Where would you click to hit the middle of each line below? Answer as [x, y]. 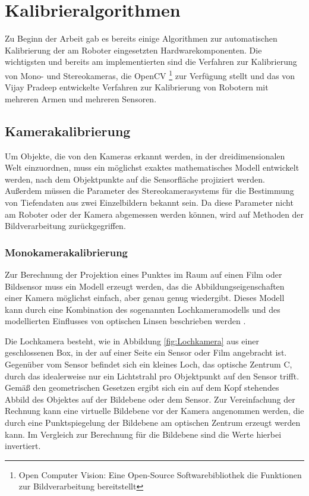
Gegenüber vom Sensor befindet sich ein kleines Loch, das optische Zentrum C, [149, 364]
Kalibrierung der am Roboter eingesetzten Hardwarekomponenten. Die [133, 50]
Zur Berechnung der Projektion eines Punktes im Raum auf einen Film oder [144, 274]
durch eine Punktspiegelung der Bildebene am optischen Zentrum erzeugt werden [153, 423]
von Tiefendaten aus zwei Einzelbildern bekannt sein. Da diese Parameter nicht [149, 202]
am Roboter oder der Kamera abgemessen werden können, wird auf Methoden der [154, 214]
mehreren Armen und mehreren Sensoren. [81, 98]
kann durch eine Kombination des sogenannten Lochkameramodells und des [143, 309]
